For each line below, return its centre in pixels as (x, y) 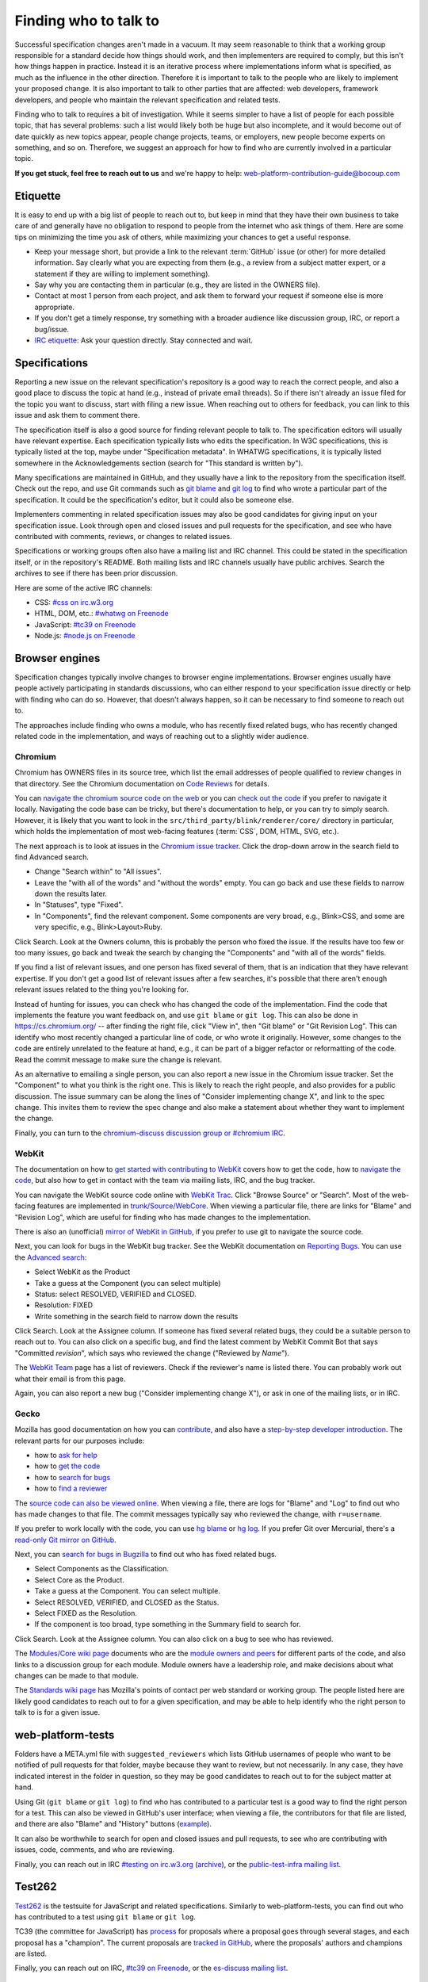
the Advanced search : (51, 1257)
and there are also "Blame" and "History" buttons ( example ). (113, 1824)
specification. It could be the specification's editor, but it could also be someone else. (154, 499)
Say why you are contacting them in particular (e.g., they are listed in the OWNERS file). (178, 285)
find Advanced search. (52, 857)
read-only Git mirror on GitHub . (65, 1540)
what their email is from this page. (70, 1379)
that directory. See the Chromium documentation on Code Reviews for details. (142, 783)
